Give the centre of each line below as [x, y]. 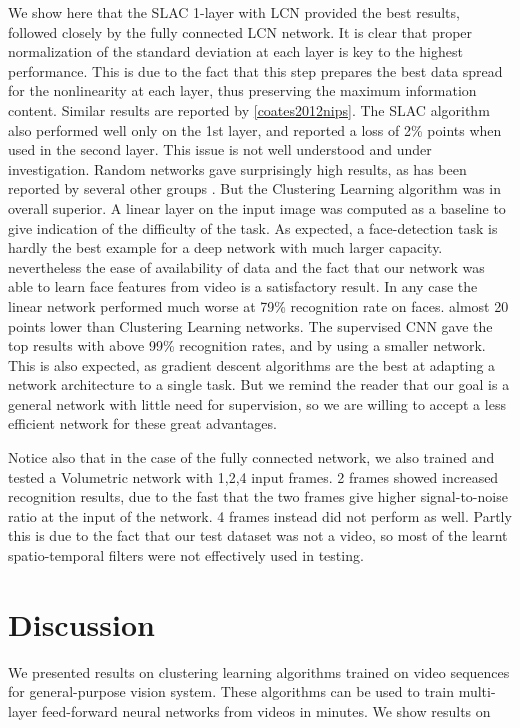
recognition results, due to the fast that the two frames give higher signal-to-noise [258, 496]
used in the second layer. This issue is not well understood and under [220, 149]
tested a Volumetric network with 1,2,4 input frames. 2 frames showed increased [253, 476]
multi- [477, 691]
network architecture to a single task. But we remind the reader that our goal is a [259, 384]
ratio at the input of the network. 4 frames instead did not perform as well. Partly [260, 515]
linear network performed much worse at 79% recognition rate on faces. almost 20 [258, 305]
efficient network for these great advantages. [142, 423]
